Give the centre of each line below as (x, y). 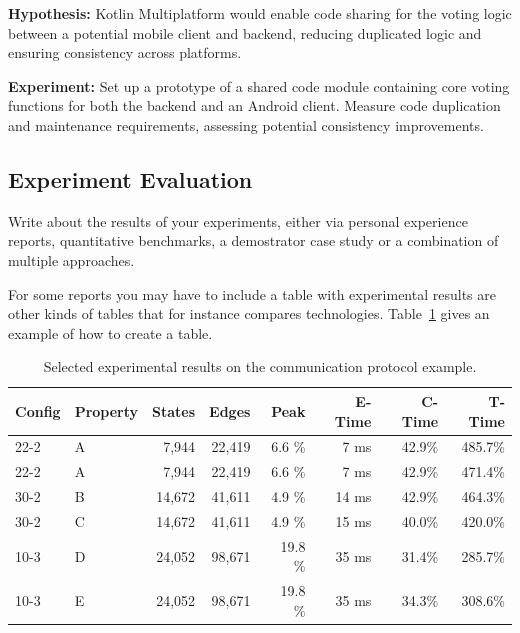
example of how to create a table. (110, 332)
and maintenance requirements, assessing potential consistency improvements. (246, 124)
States (174, 410)
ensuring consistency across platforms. (125, 52)
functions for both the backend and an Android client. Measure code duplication (254, 105)
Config (38, 410)
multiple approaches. (71, 259)
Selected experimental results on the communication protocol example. (260, 366)
